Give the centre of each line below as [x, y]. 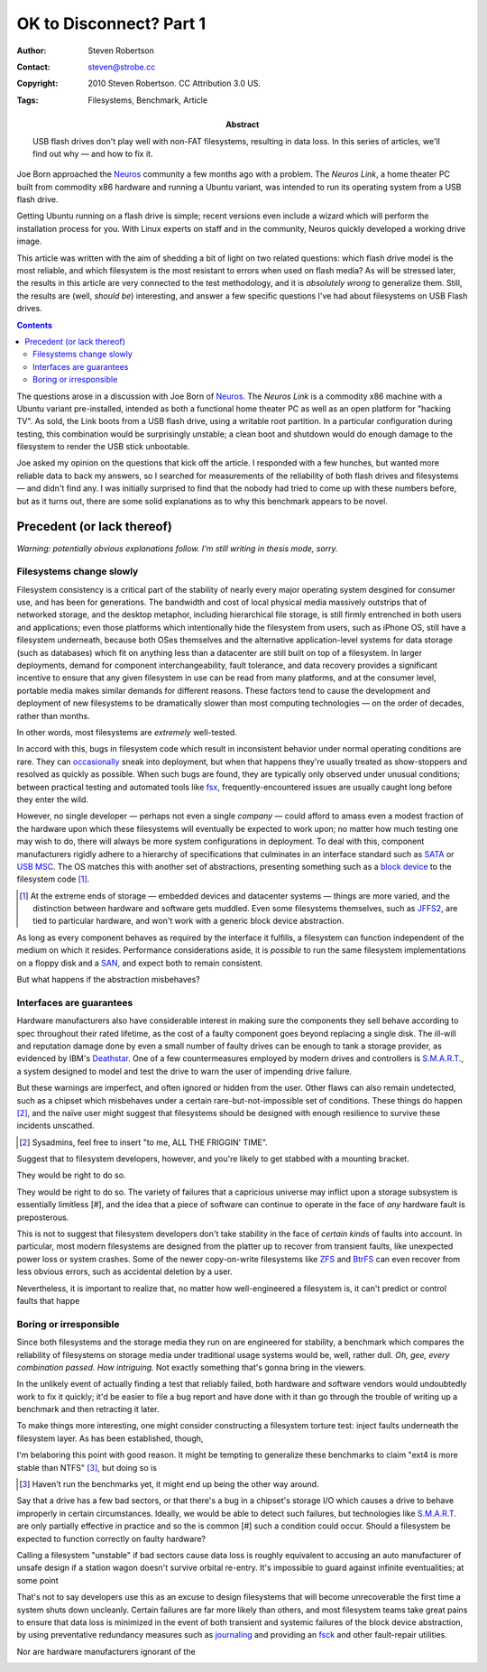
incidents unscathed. [55, 1126]
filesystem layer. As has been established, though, [110, 1438]
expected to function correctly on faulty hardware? [111, 1538]
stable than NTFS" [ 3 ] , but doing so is [87, 1467]
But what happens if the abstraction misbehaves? [108, 980]
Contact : [34, 67]
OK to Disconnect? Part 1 [111, 23]
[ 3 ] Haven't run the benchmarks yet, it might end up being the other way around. [169, 1484]
